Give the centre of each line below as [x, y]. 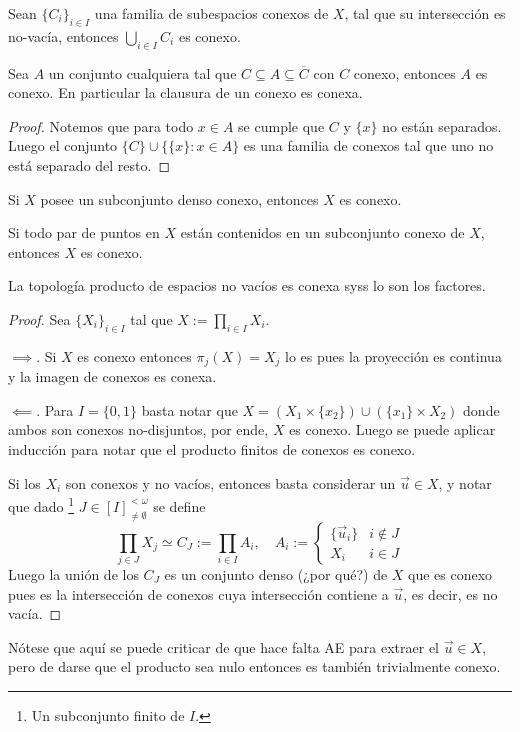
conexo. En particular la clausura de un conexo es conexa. [185, 92]
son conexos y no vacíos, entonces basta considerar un [230, 482]
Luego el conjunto [63, 145]
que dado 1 [41, 504]
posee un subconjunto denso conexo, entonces [179, 198]
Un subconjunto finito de [108, 714]
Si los [24, 482]
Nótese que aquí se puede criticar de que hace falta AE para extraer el [224, 646]
